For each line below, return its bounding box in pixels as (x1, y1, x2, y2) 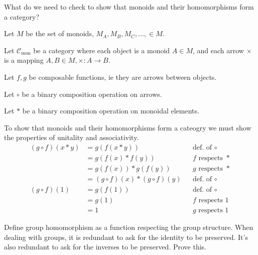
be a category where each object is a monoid (33, 45, 170, 55)
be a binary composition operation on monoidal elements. (22, 105, 199, 116)
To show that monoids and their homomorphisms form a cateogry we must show (4, 122, 251, 133)
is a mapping (4, 55, 44, 65)
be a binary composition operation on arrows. (22, 88, 162, 99)
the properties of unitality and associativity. (4, 132, 139, 143)
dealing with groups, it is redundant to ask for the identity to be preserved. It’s (4, 231, 248, 242)
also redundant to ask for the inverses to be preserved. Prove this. (4, 241, 206, 252)
